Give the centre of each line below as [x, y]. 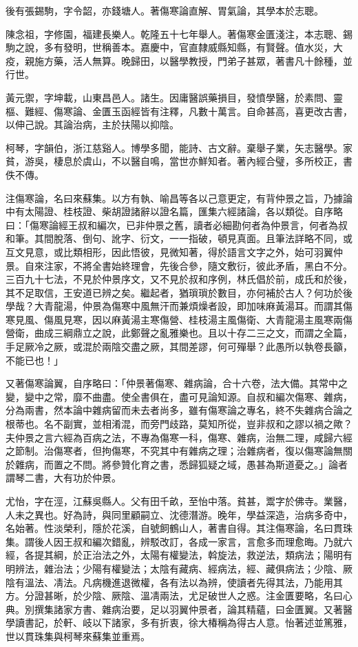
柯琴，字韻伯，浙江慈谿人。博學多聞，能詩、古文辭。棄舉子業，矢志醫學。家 [179, 147]
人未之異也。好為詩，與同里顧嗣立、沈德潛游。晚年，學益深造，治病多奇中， [179, 514]
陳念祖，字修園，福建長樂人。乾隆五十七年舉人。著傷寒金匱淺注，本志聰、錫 [179, 33]
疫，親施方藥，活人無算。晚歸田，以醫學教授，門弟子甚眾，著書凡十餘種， [174, 60]
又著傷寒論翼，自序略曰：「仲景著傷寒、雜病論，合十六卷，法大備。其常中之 [177, 383]
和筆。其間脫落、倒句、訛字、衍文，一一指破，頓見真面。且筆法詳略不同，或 [179, 238]
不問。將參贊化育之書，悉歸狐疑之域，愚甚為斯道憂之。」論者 [210, 464]
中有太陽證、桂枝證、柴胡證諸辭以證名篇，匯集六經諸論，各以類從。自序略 [174, 211]
